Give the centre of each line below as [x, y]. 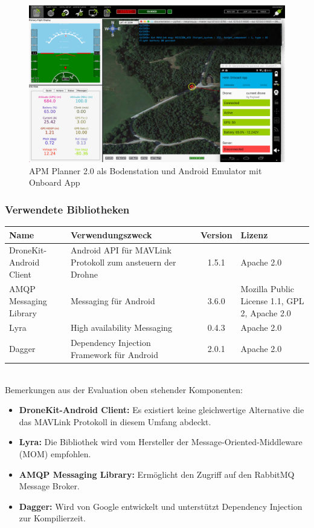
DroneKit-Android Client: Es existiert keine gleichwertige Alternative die [162, 410]
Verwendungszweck [111, 234]
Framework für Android [114, 354]
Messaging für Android [113, 301]
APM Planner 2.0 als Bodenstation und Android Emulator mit [146, 170]
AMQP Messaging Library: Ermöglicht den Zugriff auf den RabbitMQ [157, 474]
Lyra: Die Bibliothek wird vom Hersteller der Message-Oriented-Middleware [161, 442]
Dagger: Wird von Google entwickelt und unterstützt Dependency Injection [161, 506]
